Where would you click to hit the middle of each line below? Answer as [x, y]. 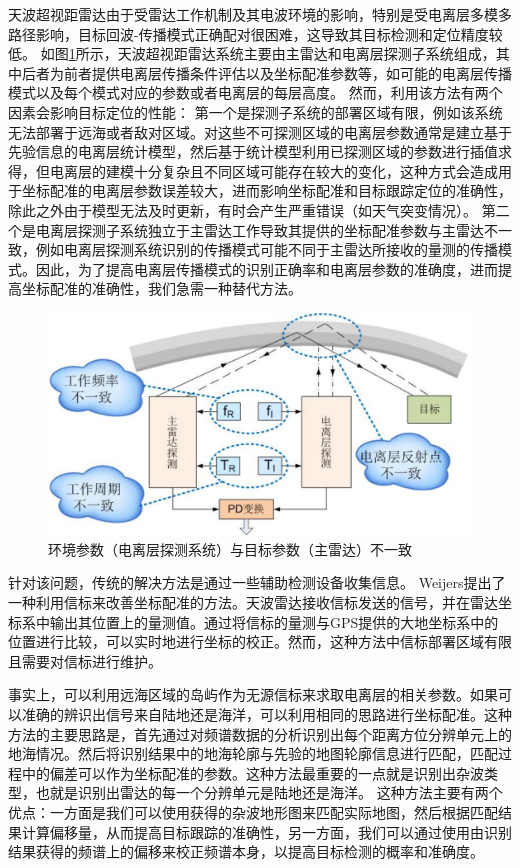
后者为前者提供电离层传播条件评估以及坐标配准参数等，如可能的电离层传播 [266, 72]
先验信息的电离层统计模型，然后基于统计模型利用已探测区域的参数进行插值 [253, 151]
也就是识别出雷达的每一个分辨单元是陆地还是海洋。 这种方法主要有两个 [269, 792]
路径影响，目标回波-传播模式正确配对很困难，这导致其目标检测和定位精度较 [255, 33]
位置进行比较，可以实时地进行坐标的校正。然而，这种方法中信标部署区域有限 [260, 641]
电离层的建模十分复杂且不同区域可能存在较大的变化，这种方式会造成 [273, 170]
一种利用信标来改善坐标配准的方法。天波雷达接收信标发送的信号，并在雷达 [253, 602]
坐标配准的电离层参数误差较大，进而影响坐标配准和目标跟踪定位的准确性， [266, 190]
